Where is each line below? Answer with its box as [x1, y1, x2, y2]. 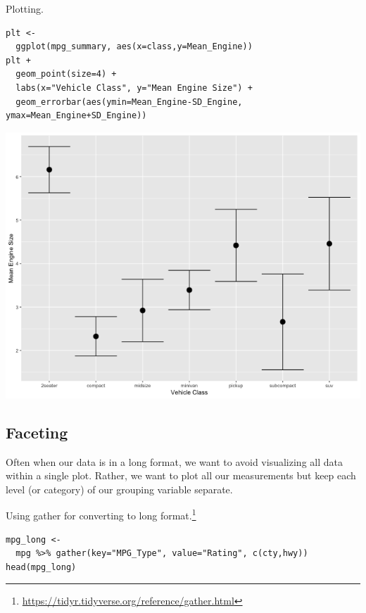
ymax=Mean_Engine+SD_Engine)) [6, 110, 147, 121]
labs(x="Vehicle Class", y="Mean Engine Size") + [15, 82, 253, 93]
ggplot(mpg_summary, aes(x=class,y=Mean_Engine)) [15, 42, 253, 52]
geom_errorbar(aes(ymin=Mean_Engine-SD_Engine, [15, 96, 243, 107]
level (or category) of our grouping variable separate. [6, 481, 233, 496]
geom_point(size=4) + [15, 69, 117, 80]
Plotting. [6, 1, 44, 15]
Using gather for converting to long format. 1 [6, 506, 196, 522]
